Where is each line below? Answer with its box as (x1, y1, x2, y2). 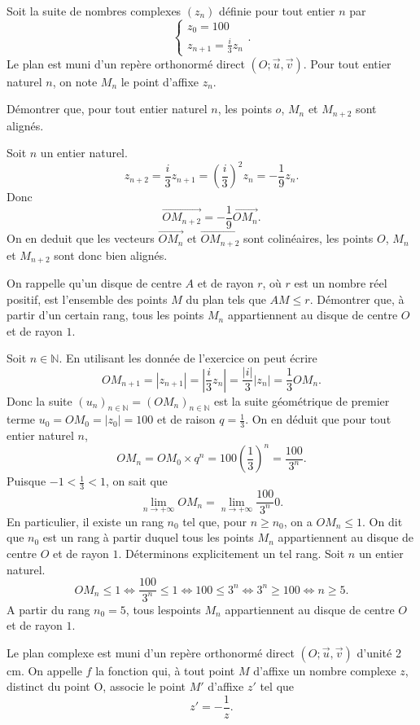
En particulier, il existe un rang (7, 512, 164, 529)
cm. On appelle (7, 661, 82, 679)
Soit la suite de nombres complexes (7, 2, 182, 19)
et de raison (156, 411, 216, 428)
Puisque (7, 472, 46, 490)
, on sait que (105, 472, 168, 490)
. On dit (362, 512, 403, 529)
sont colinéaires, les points (243, 230, 374, 247)
